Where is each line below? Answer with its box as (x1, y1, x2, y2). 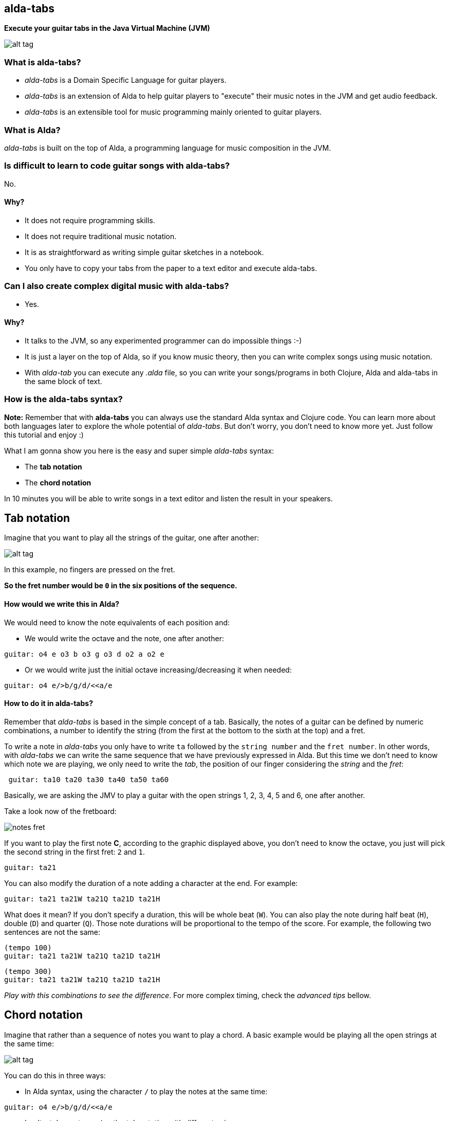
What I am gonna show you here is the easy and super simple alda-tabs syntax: (4, 446, 274, 455)
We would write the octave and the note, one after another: (25, 634, 224, 643)
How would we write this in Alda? (4, 600, 120, 609)
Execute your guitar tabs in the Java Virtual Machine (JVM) (4, 24, 210, 33)
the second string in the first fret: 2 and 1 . (4, 847, 145, 856)
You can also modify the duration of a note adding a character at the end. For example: (4, 878, 298, 888)
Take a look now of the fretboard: (4, 806, 117, 816)
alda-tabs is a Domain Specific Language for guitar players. (25, 76, 227, 85)
